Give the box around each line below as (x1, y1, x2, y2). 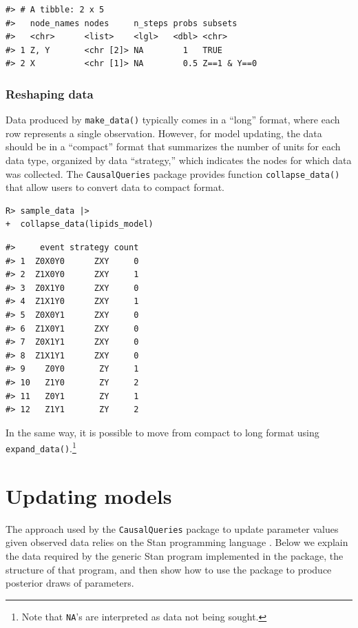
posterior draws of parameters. (6, 576, 134, 590)
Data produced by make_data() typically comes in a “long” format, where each (6, 112, 340, 127)
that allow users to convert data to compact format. (6, 180, 224, 194)
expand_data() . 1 (6, 439, 76, 456)
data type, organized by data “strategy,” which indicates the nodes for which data (6, 153, 352, 168)
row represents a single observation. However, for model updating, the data (6, 125, 322, 140)
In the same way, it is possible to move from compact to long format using (6, 425, 319, 439)
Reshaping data (6, 85, 94, 102)
